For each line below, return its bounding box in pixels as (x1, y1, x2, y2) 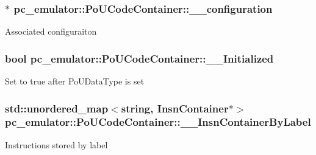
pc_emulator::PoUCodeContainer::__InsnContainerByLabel (5, 114, 311, 129)
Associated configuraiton (5, 25, 97, 38)
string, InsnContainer (121, 100, 229, 115)
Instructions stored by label (5, 138, 108, 151)
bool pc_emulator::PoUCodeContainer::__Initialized (5, 50, 274, 66)
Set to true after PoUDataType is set (5, 75, 145, 88)
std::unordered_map (5, 100, 109, 115)
